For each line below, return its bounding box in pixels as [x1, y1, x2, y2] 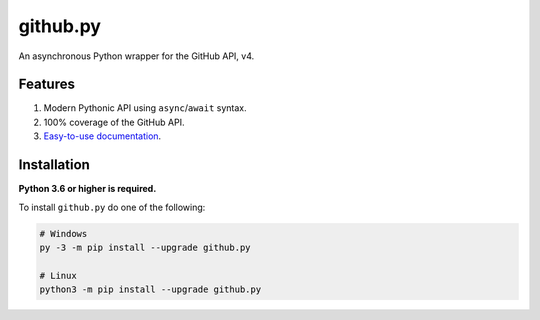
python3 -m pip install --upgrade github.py [39, 284, 262, 295]
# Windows [39, 228, 88, 239]
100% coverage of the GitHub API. [43, 116, 185, 128]
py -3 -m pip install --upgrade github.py [39, 241, 251, 253]
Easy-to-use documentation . [43, 130, 162, 142]
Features [18, 76, 75, 93]
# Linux [39, 270, 77, 281]
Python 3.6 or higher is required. [18, 183, 157, 195]
